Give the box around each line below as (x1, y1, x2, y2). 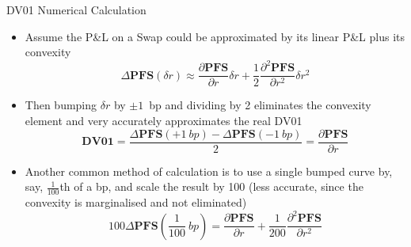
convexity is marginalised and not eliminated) (25, 194, 247, 211)
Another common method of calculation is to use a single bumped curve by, (25, 162, 393, 179)
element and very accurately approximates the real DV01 (25, 112, 303, 128)
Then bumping (25, 97, 97, 113)
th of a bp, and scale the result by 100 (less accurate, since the (59, 178, 363, 195)
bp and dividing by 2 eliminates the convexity (149, 97, 371, 113)
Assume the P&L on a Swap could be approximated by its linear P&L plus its (25, 28, 405, 44)
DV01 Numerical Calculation (6, 2, 147, 17)
